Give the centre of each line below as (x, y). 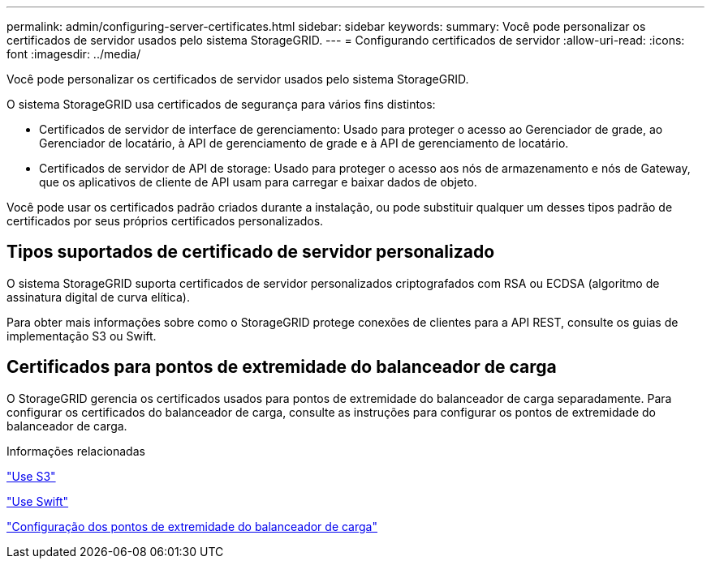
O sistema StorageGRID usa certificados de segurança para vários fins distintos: (221, 104)
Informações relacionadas (76, 451)
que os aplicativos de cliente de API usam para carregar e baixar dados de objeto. (258, 182)
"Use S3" (31, 476)
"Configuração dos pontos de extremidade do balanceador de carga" (192, 526)
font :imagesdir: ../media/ (74, 54)
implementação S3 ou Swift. (82, 336)
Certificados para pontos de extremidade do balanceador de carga (282, 367)
